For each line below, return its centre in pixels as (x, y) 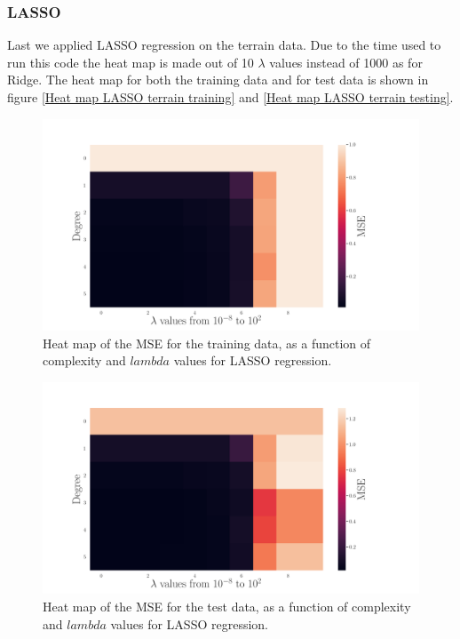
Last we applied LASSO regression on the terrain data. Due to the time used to (224, 45)
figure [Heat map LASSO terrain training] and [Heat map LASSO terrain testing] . (230, 97)
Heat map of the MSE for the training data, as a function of (207, 343)
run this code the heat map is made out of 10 (131, 62)
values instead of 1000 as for (346, 62)
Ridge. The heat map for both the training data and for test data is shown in (218, 80)
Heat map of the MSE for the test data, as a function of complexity (227, 606)
